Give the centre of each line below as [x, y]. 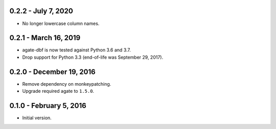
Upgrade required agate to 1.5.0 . [58, 91]
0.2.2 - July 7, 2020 [41, 11]
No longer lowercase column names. [61, 23]
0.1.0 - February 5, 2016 [48, 105]
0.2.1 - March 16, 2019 [45, 38]
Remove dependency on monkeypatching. [67, 84]
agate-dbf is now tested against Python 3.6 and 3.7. [77, 50]
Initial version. [37, 118]
